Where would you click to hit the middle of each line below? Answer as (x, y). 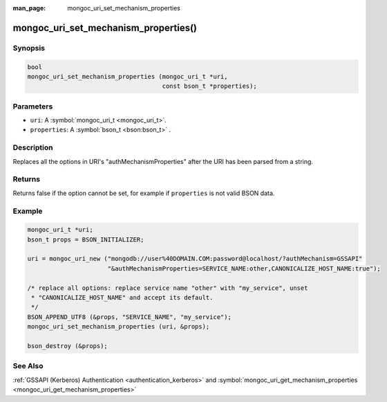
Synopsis (29, 48)
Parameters (33, 106)
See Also (28, 366)
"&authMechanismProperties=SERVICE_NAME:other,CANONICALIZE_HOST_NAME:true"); (244, 268)
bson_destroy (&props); (68, 346)
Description (33, 147)
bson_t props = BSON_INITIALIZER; (86, 239)
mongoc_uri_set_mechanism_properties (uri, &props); (119, 327)
